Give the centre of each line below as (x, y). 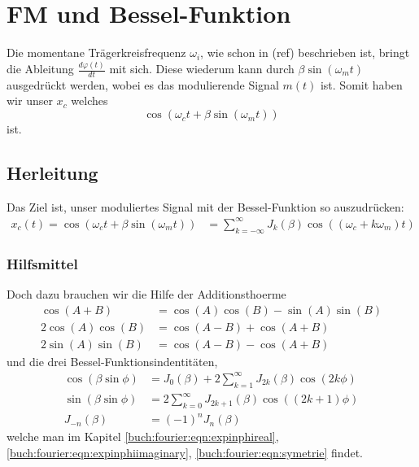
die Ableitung (40, 69)
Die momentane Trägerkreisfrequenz (96, 52)
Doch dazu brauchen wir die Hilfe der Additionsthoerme (146, 293)
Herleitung (52, 173)
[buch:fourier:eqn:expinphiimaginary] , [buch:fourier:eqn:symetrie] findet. (185, 453)
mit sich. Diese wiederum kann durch (202, 69)
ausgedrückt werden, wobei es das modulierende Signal (143, 84)
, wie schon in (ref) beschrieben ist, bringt (305, 52)
